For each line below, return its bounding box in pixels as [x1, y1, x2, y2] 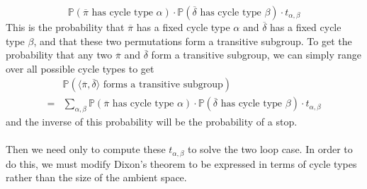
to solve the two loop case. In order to [187, 142, 353, 157]
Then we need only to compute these [6, 142, 166, 157]
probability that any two [6, 47, 113, 62]
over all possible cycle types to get [6, 61, 154, 75]
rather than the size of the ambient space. [6, 170, 187, 185]
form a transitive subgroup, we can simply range [151, 47, 361, 62]
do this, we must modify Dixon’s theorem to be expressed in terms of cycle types [6, 156, 357, 171]
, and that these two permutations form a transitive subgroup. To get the [33, 33, 352, 48]
